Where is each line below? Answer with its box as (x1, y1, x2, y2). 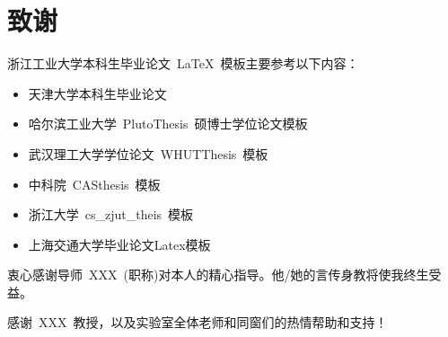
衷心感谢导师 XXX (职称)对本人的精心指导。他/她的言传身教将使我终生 (7, 265, 429, 284)
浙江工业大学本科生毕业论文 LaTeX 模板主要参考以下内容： (7, 54, 359, 73)
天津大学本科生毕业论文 (28, 84, 167, 102)
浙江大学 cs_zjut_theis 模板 (28, 205, 194, 224)
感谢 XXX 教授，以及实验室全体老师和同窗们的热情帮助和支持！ (7, 313, 388, 332)
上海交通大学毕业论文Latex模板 (28, 235, 211, 253)
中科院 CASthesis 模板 (28, 174, 161, 193)
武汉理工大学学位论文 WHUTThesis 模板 (28, 144, 268, 163)
